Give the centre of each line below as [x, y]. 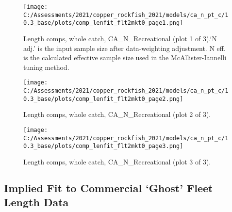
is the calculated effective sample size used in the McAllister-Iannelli [125, 57]
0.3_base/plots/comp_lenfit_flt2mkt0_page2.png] [103, 99]
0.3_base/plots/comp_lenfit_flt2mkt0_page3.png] [103, 146]
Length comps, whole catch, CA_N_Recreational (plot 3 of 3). [117, 161]
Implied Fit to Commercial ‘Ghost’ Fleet [108, 188]
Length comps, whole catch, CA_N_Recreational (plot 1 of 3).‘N [120, 38]
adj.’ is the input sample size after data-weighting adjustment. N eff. [124, 48]
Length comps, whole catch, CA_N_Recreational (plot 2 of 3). [117, 114]
